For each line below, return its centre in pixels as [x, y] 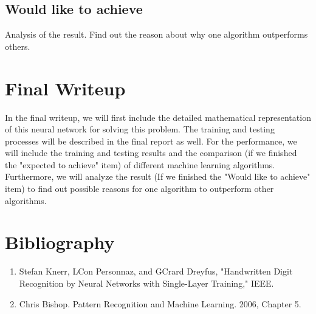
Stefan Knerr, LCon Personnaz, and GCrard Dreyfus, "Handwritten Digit [156, 271]
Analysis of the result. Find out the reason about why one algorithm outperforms [156, 34]
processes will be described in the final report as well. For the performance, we [151, 141]
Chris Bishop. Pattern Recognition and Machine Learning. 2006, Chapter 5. [160, 303]
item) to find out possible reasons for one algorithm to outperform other [139, 189]
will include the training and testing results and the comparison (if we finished [151, 153]
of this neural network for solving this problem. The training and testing [140, 129]
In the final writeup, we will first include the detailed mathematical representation [158, 117]
